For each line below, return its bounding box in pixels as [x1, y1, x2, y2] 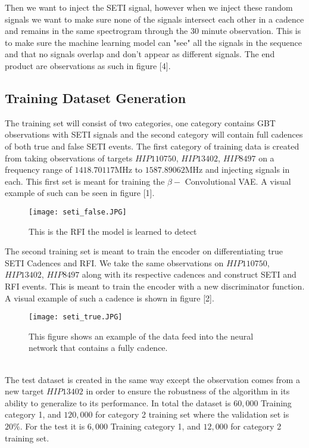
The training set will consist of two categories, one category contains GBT [5, 116, 276, 129]
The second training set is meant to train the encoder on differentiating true [5, 245, 283, 257]
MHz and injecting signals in [185, 163, 290, 176]
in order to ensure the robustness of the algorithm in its [86, 385, 290, 397]
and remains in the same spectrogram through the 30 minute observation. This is [5, 24, 301, 37]
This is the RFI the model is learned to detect [29, 225, 197, 237]
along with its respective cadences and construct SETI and [82, 268, 296, 281]
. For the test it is [20, 419, 85, 432]
